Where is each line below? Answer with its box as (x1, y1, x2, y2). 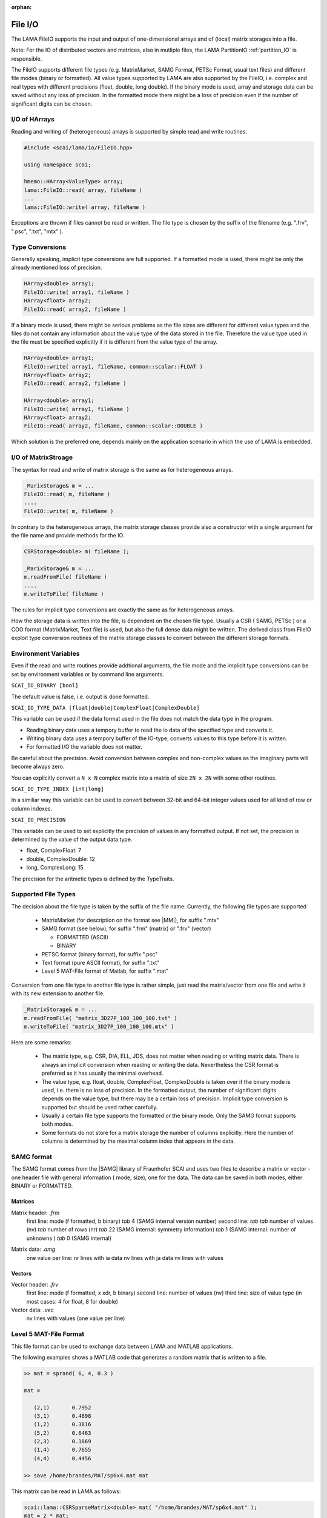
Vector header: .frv (11, 1281, 59, 1288)
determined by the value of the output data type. (11, 836, 133, 843)
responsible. (11, 55, 42, 62)
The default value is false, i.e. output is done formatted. (11, 693, 150, 700)
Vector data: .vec (11, 1306, 54, 1314)
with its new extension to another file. (11, 990, 105, 997)
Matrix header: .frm (11, 1209, 60, 1216)
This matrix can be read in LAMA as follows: (11, 1488, 121, 1495)
